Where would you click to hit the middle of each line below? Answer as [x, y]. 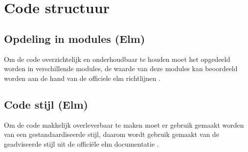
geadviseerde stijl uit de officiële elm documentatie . [81, 143]
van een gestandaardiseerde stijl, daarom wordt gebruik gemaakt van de [112, 134]
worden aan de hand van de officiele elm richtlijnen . [82, 78]
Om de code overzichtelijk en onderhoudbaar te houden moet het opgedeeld [117, 59]
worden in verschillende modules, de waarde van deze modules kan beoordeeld [121, 68]
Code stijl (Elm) [46, 104]
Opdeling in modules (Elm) [75, 38]
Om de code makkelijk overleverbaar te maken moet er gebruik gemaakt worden [124, 124]
